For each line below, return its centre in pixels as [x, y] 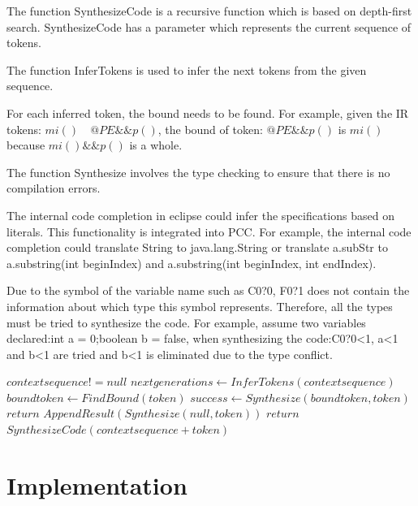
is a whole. [156, 145]
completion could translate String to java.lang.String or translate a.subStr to [197, 247]
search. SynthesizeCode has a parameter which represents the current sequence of [209, 26]
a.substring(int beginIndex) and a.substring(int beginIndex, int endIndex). [192, 263]
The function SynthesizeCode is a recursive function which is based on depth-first [209, 11]
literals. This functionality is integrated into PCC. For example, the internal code [209, 231]
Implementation [97, 484]
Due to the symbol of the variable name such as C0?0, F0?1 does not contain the [208, 290]
